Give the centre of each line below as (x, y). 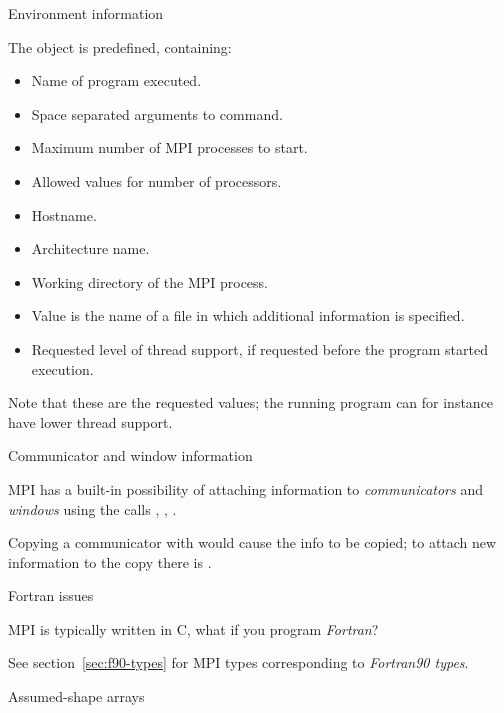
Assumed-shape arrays (76, 696)
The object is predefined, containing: (120, 46)
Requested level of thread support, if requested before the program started (259, 348)
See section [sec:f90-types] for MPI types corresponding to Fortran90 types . (238, 662)
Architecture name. (90, 248)
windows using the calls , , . (92, 508)
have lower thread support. (90, 421)
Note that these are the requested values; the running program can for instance (251, 402)
